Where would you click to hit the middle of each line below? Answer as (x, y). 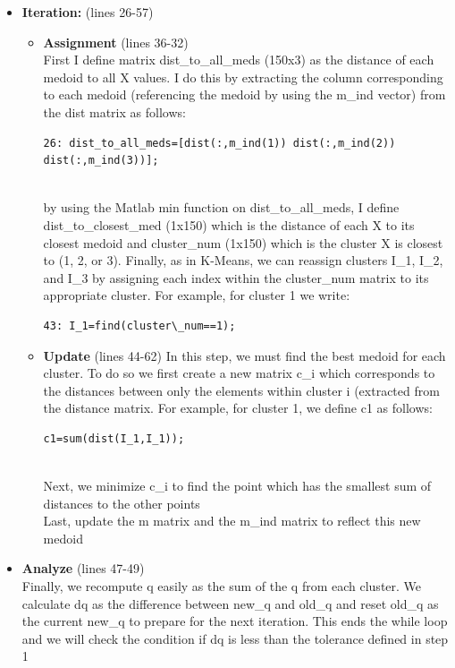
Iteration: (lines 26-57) (88, 12)
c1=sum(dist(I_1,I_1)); (114, 438)
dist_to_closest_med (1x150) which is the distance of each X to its (229, 224)
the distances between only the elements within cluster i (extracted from (241, 390)
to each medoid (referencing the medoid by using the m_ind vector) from (244, 94)
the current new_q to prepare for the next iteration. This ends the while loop (235, 621)
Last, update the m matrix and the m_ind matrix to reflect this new (232, 521)
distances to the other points (122, 503)
